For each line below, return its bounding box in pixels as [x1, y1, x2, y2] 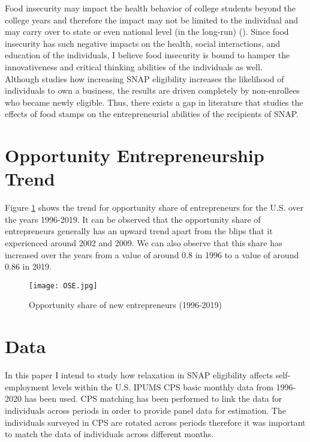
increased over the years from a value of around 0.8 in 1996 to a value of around [5, 248, 299, 261]
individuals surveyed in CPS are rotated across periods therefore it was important [5, 416, 306, 428]
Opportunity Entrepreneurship [5, 143, 264, 168]
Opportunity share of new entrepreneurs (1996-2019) [29, 298, 222, 311]
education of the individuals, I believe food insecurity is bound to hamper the [5, 49, 290, 61]
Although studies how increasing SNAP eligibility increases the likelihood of [5, 72, 284, 85]
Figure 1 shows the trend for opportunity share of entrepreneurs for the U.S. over [5, 201, 304, 214]
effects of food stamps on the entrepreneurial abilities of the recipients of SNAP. [5, 107, 299, 120]
